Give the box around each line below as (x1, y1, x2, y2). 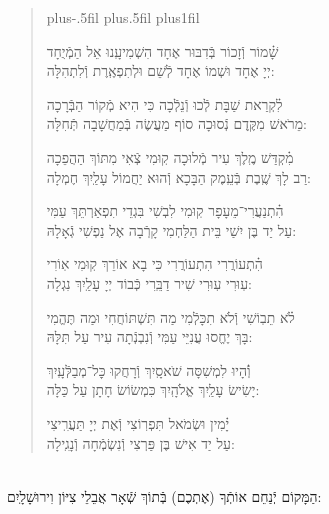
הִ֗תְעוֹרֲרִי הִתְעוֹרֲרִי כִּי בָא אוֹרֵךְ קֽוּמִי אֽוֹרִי (46, 253, 263, 274)
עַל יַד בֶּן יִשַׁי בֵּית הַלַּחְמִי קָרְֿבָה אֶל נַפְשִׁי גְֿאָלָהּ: (46, 219, 297, 240)
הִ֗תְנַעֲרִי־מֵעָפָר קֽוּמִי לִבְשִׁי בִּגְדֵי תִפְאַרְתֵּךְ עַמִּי (46, 200, 284, 221)
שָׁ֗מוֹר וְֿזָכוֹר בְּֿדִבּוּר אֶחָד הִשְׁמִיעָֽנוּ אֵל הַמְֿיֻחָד (46, 40, 279, 61)
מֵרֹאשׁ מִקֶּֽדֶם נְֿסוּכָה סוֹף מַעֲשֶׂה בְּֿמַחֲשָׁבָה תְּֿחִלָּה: (46, 113, 307, 134)
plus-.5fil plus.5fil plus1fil (46, 7, 200, 27)
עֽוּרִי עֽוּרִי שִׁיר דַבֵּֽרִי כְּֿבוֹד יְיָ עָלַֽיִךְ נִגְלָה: (46, 272, 252, 293)
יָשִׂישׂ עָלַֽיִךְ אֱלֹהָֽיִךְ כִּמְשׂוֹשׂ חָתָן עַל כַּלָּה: (46, 379, 260, 400)
